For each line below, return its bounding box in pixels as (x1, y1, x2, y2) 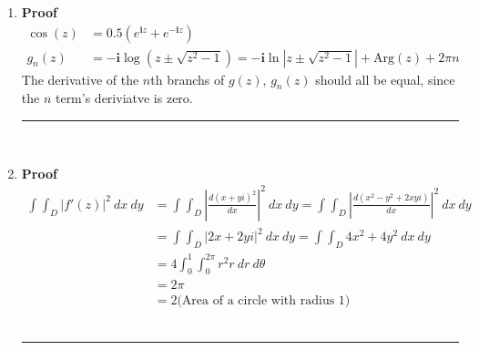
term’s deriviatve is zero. (55, 88, 193, 108)
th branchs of (150, 69, 225, 88)
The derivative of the (21, 69, 139, 88)
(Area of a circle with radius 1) (177, 294, 351, 308)
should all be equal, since (315, 69, 455, 88)
